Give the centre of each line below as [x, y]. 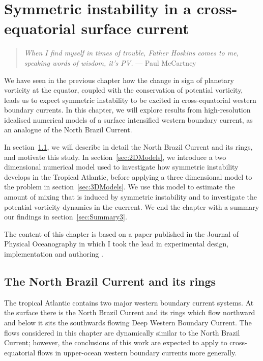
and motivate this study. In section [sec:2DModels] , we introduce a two [115, 157]
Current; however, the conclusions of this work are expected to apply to [116, 342]
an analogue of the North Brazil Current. [68, 130]
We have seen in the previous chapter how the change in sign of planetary [119, 80]
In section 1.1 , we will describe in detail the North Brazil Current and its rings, [128, 147]
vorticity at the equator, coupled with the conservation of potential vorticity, [124, 90]
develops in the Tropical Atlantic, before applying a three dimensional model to [128, 176]
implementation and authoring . [54, 254]
